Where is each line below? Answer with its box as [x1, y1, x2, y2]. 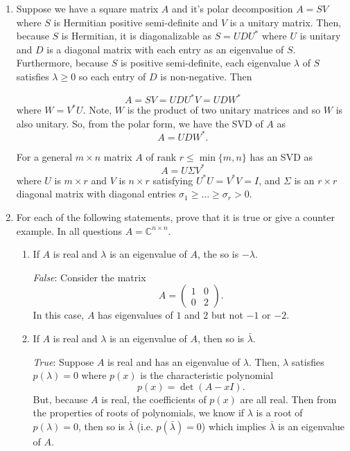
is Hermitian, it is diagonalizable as [61, 28, 211, 43]
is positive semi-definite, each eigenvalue [120, 55, 291, 70]
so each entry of [78, 69, 146, 83]
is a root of [256, 405, 303, 420]
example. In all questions [16, 223, 123, 238]
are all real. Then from [240, 391, 337, 406]
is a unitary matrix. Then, [229, 15, 342, 29]
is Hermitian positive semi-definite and [53, 15, 218, 29]
